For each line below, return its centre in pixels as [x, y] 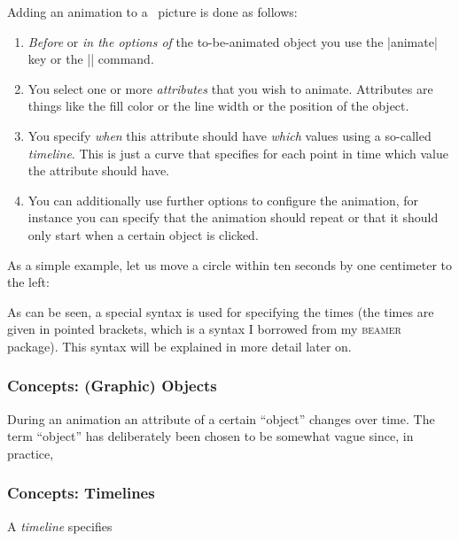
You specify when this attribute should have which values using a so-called [229, 135]
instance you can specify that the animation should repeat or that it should [233, 217]
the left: [28, 282]
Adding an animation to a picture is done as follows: [152, 12]
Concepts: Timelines [81, 493]
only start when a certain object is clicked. [143, 234]
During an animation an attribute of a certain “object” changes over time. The [221, 418]
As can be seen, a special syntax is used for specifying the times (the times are [221, 311]
